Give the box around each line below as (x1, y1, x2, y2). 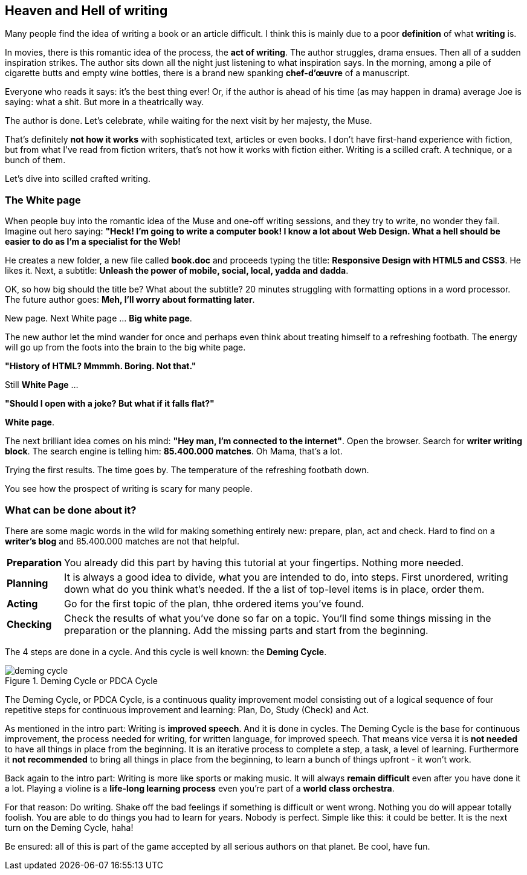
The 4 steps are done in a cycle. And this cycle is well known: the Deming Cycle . (5, 646, 327, 657)
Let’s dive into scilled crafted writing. (5, 173, 150, 184)
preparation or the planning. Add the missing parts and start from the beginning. (64, 624, 428, 636)
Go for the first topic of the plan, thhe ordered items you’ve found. (64, 597, 364, 610)
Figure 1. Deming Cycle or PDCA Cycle (5, 675, 158, 686)
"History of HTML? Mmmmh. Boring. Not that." (5, 361, 196, 372)
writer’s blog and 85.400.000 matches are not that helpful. (5, 535, 240, 546)
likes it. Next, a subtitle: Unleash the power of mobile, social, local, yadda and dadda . (5, 265, 349, 276)
